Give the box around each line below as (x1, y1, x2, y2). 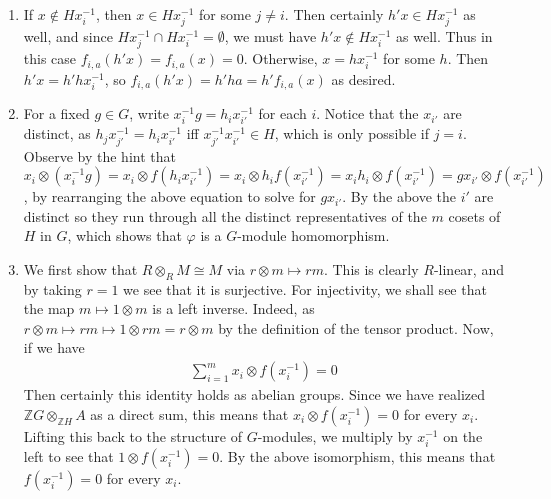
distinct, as (23, 123, 91, 144)
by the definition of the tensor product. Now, (218, 317, 494, 338)
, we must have (224, 26, 317, 47)
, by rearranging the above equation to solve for (23, 186, 316, 207)
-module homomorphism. (237, 225, 390, 246)
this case (23, 48, 77, 69)
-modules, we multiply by (257, 425, 413, 446)
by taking (23, 278, 82, 299)
